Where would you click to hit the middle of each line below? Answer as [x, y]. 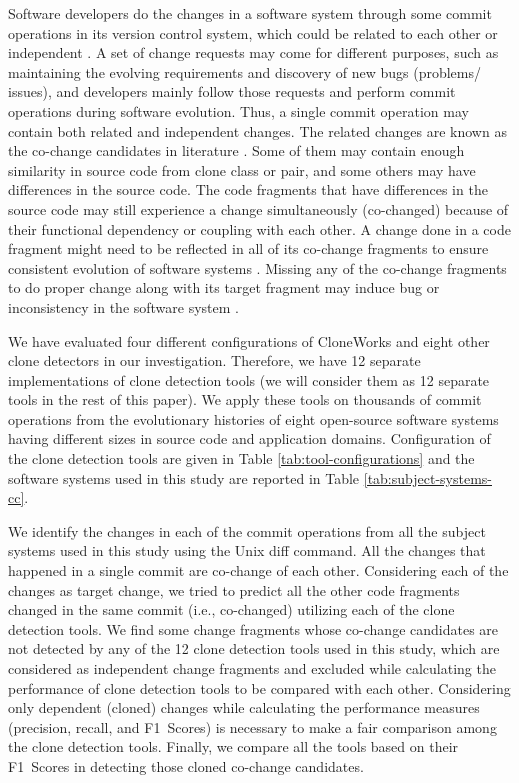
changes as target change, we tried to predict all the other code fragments [234, 589]
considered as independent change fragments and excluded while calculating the [252, 668]
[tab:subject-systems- [427, 477]
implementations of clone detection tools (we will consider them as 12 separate [249, 379]
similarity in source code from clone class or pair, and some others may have [242, 169]
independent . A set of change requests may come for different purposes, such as [253, 52]
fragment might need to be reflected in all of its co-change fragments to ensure [248, 248]
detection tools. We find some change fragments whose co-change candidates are [253, 628]
